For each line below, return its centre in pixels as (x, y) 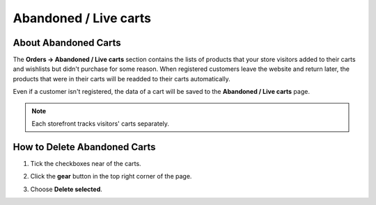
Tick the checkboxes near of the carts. (86, 163)
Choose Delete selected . (66, 189)
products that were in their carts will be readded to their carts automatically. (122, 79)
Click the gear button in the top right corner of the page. (111, 177)
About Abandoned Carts (67, 43)
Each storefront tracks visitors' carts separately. (101, 124)
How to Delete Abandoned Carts (84, 147)
